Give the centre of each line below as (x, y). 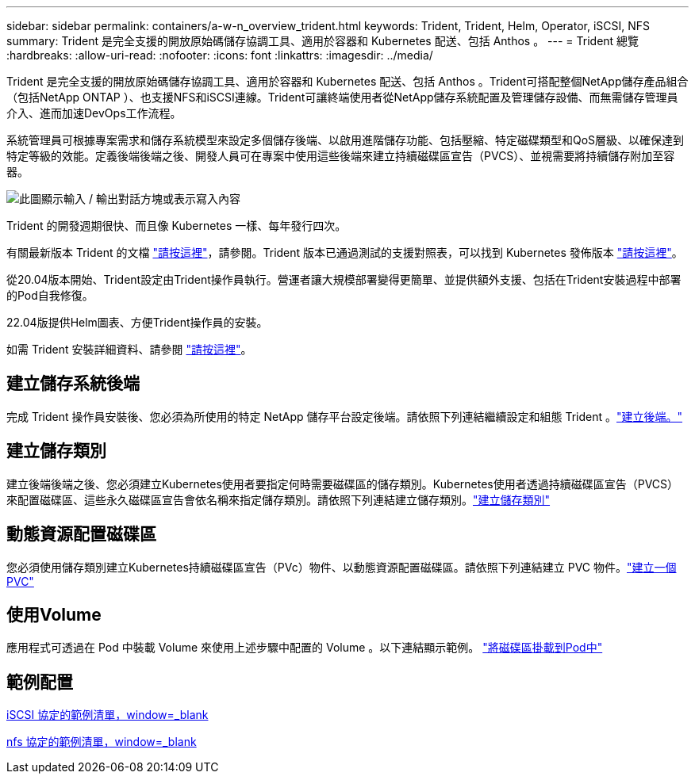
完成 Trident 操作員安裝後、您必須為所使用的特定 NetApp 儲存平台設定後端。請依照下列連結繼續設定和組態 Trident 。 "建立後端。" (345, 416)
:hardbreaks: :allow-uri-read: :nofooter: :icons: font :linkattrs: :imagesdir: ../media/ (220, 55)
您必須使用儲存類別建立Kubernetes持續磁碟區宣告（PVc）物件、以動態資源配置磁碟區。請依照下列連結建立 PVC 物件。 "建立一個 (342, 567)
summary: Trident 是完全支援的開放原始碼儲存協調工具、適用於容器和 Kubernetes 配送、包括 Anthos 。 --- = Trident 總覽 (323, 41)
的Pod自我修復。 (50, 295)
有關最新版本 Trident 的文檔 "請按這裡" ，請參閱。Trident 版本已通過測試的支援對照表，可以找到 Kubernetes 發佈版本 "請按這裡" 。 (345, 252)
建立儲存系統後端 (73, 384)
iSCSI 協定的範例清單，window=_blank (108, 715)
